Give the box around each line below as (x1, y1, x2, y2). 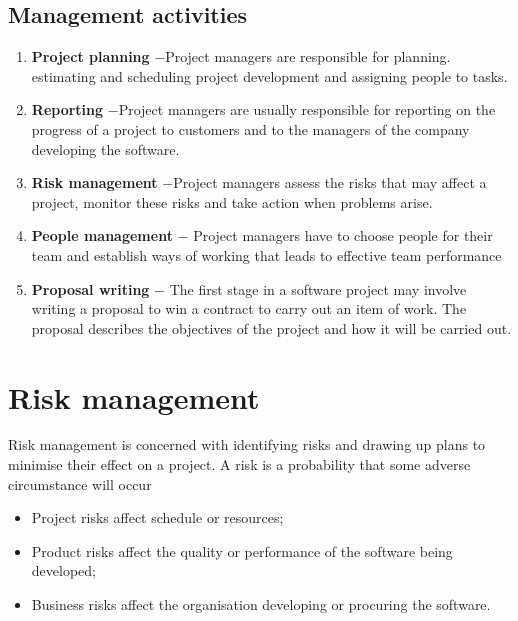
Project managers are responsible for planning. (165, 46, 451, 67)
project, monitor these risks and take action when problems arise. (31, 191, 433, 212)
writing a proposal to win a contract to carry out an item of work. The (31, 298, 467, 319)
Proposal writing (31, 278, 150, 299)
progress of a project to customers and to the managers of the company (31, 118, 470, 139)
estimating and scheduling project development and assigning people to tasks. (31, 65, 508, 86)
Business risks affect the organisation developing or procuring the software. (31, 594, 491, 615)
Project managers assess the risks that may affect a (173, 172, 487, 193)
